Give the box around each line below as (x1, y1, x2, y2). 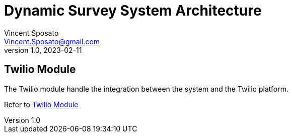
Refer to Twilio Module (4, 100, 79, 109)
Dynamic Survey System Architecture (4, 2, 262, 19)
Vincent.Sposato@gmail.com (4, 37, 100, 46)
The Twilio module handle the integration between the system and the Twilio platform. (4, 84, 288, 93)
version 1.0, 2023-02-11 (4, 45, 82, 54)
